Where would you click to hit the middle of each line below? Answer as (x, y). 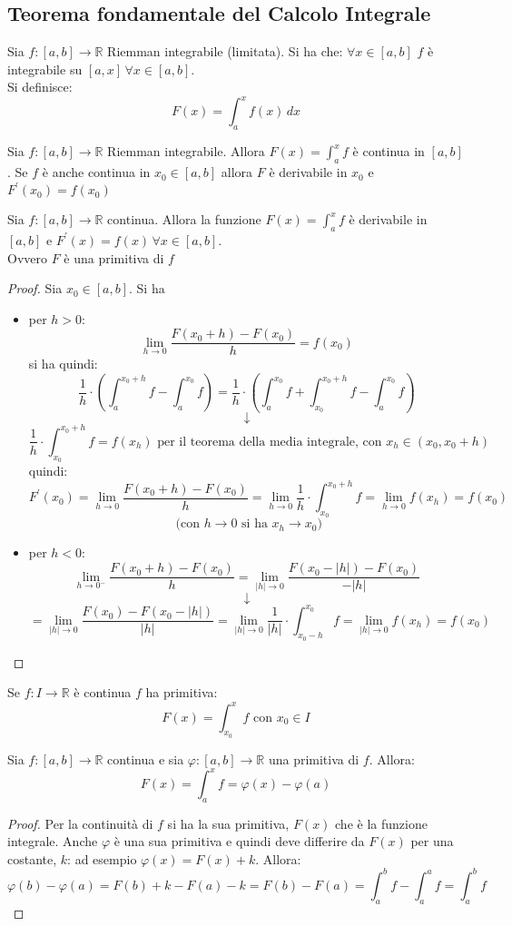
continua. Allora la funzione (184, 219)
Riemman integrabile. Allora (186, 151)
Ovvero (27, 257)
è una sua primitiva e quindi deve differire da (239, 841)
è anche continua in (96, 172)
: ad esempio (102, 858)
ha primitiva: (182, 692)
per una (432, 841)
